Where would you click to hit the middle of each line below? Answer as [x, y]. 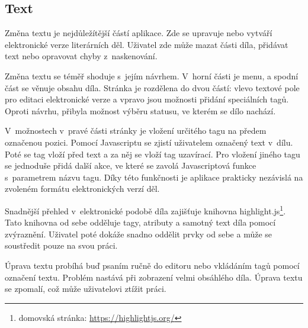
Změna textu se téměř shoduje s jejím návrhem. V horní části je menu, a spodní [152, 75]
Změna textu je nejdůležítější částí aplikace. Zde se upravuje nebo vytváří [139, 33]
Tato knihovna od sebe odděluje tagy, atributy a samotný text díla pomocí [140, 222]
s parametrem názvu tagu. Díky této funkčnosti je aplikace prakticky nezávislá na [154, 177]
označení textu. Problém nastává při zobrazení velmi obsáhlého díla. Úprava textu [154, 277]
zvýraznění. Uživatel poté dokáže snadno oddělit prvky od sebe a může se [139, 234]
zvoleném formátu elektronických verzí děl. [82, 189]
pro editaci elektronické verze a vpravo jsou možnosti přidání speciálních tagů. [147, 99]
